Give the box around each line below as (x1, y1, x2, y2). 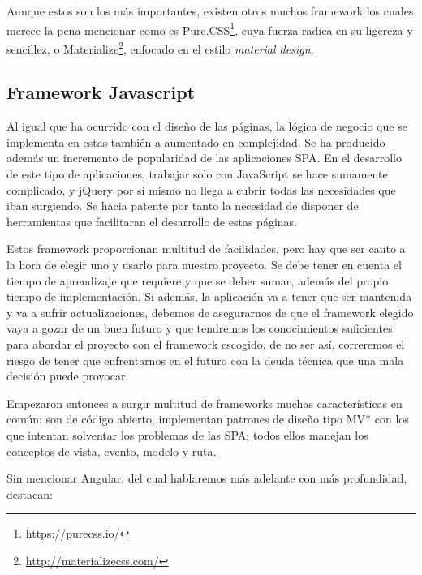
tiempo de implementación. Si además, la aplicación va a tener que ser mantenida (6, 288, 412, 305)
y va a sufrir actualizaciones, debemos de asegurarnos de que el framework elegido (6, 303, 414, 320)
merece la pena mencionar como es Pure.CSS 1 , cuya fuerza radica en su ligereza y (6, 19, 413, 38)
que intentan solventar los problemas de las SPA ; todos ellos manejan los (6, 426, 368, 443)
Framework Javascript (6, 79, 196, 105)
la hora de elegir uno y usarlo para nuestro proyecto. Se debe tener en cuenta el (6, 256, 402, 273)
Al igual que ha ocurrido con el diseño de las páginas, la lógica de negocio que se (6, 118, 407, 135)
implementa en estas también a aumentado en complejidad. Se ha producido (6, 133, 385, 150)
